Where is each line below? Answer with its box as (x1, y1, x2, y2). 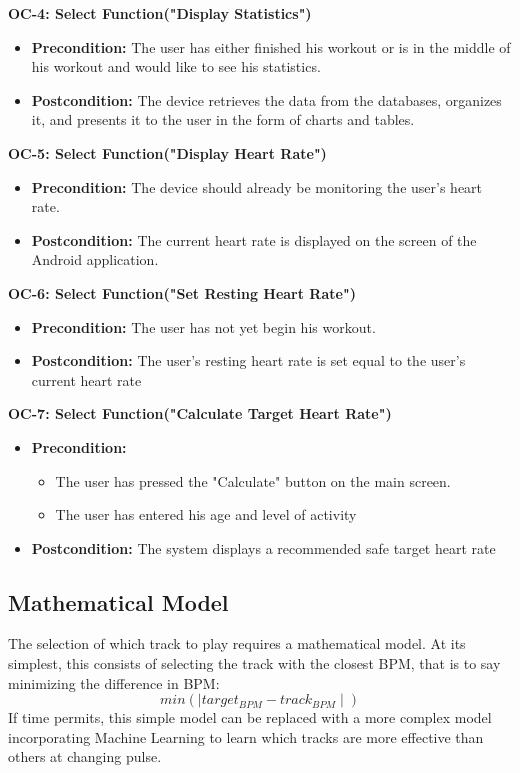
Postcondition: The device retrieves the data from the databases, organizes (31, 89, 502, 110)
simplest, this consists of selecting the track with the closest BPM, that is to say (8, 653, 501, 674)
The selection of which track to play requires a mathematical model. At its (8, 633, 466, 654)
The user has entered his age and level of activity (55, 504, 357, 525)
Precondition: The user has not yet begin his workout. (31, 316, 376, 337)
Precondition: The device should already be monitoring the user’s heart (31, 176, 483, 197)
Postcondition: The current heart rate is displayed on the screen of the (31, 229, 477, 250)
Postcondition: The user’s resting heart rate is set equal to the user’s (31, 350, 466, 371)
